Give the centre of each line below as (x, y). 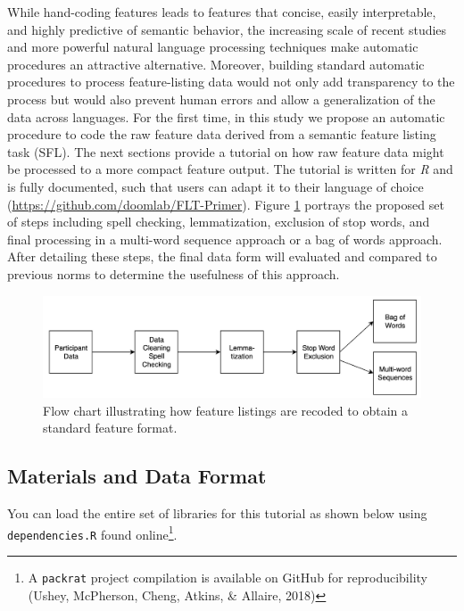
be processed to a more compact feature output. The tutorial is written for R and (230, 169)
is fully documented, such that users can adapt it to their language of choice (215, 186)
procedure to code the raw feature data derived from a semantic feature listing (222, 134)
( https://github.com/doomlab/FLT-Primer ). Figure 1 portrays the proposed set (226, 204)
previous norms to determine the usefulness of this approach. (174, 273)
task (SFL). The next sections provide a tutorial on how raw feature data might (226, 151)
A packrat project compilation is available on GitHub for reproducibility (228, 578)
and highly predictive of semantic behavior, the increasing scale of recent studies (227, 29)
